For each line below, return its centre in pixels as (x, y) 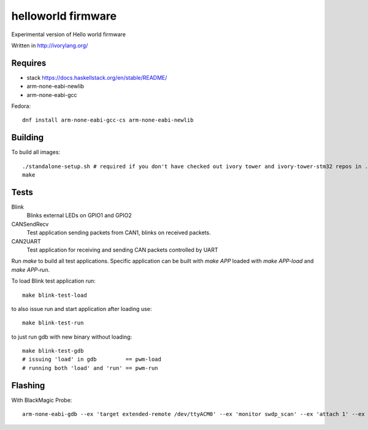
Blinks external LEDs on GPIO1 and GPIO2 (79, 215)
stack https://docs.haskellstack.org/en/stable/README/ (97, 77)
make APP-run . (31, 269)
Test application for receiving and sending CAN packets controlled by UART (122, 250)
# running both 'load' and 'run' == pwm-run (90, 368)
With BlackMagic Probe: (42, 400)
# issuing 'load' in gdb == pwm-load (92, 359)
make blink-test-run (53, 323)
